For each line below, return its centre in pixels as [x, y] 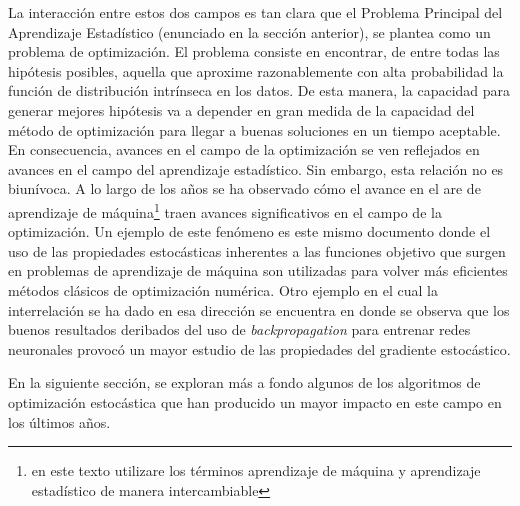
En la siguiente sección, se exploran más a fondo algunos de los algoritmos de [244, 382]
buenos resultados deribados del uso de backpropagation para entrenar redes [239, 329]
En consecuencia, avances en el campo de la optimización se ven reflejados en [244, 149]
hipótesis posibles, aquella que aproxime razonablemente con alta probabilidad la [256, 70]
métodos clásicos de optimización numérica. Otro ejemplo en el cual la [223, 289]
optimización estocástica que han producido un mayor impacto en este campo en [255, 401]
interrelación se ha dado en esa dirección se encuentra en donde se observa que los [259, 309]
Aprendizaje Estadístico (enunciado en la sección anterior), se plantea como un [249, 31]
